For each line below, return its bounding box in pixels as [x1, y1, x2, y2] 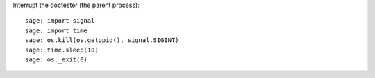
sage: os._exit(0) [25, 55, 88, 64]
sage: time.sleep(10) [25, 46, 99, 54]
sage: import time [25, 26, 88, 35]
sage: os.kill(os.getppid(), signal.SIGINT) [25, 37, 180, 44]
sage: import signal [25, 17, 95, 25]
